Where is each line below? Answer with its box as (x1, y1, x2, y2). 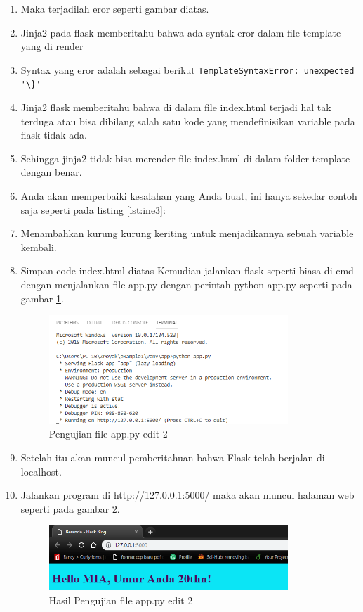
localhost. (20, 464, 62, 478)
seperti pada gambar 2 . (20, 501, 120, 516)
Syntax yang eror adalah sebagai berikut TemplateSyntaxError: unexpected (20, 62, 355, 77)
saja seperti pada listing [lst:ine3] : (20, 202, 166, 217)
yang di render (20, 39, 84, 53)
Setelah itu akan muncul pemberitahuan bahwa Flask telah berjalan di (20, 450, 325, 465)
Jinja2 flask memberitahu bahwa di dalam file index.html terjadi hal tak (20, 100, 331, 115)
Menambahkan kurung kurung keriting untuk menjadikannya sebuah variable (20, 226, 354, 241)
